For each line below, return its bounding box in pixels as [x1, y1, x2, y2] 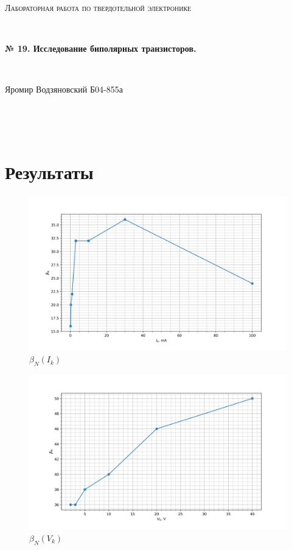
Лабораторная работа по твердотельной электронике [5, 1, 192, 13]
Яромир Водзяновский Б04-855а [5, 83, 123, 96]
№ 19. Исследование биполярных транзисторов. [5, 42, 196, 55]
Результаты [5, 160, 94, 185]
